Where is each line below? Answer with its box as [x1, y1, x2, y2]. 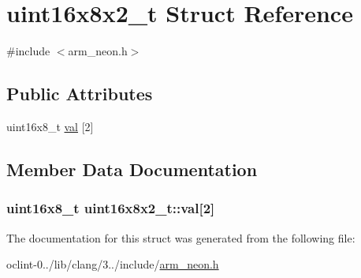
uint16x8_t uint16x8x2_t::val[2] [6, 198, 215, 218]
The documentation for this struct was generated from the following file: [6, 229, 355, 246]
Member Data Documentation [6, 156, 258, 181]
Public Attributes [6, 81, 153, 106]
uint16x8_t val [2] [6, 118, 94, 134]
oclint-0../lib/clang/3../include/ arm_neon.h [6, 256, 219, 272]
